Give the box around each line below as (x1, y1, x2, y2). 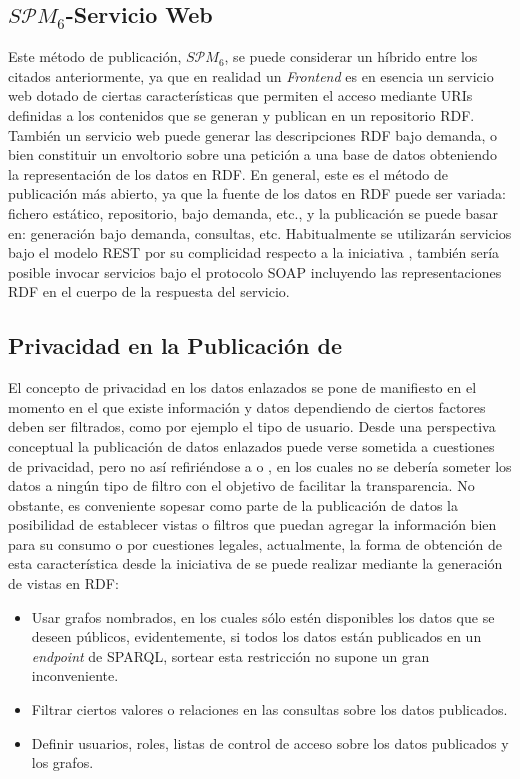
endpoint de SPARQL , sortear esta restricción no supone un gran (31, 645, 430, 666)
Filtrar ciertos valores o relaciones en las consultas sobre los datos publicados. (31, 699, 508, 720)
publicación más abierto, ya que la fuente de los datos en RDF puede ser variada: (8, 183, 506, 204)
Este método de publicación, (8, 46, 182, 67)
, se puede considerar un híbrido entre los (224, 46, 478, 67)
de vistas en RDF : (8, 573, 119, 594)
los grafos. (31, 752, 94, 773)
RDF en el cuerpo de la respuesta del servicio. (8, 281, 290, 302)
